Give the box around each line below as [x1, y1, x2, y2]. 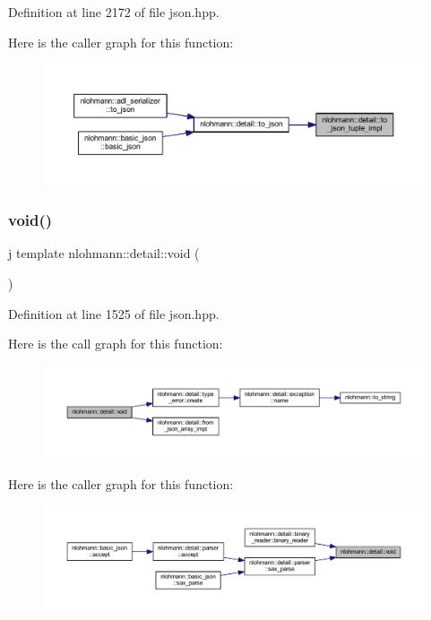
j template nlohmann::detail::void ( [8, 244, 200, 263]
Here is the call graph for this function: [8, 334, 223, 353]
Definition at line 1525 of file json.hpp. [8, 304, 220, 323]
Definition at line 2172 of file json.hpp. [8, 3, 220, 21]
